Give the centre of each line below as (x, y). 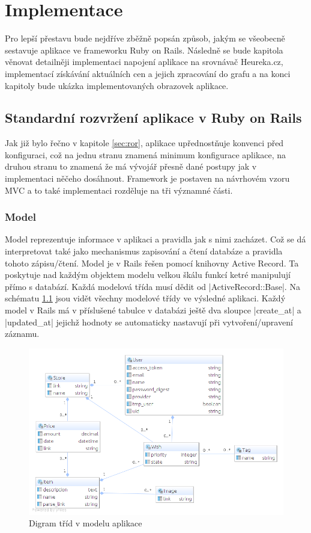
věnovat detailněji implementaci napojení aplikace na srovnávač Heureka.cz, (144, 62)
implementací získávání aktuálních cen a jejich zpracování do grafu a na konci (148, 73)
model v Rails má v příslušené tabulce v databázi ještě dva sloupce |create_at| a (153, 310)
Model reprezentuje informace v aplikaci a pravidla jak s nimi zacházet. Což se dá (155, 239)
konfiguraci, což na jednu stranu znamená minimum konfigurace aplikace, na (146, 154)
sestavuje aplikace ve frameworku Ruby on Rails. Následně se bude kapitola (144, 50)
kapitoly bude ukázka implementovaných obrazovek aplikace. (117, 85)
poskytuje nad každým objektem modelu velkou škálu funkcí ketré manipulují (148, 275)
